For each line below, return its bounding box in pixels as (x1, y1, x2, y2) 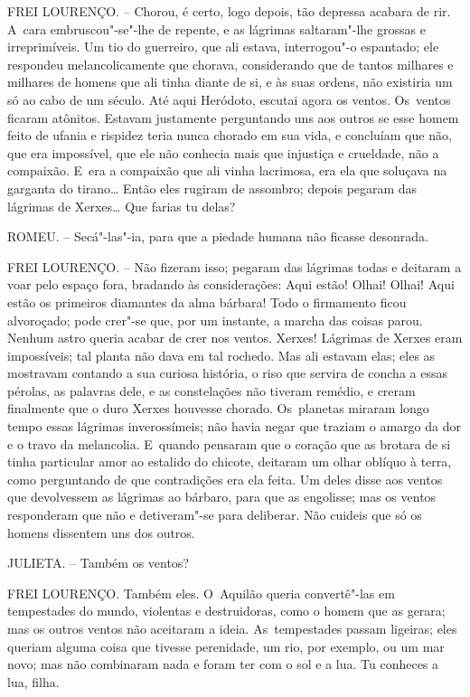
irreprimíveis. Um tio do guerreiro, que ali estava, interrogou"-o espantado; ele (7, 37, 439, 56)
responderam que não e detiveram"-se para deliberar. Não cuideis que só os (7, 505, 422, 524)
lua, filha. (7, 672, 60, 691)
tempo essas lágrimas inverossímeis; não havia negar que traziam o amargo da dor (7, 417, 461, 436)
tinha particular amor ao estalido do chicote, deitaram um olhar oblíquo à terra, (7, 452, 452, 471)
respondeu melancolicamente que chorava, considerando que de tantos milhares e (7, 54, 454, 73)
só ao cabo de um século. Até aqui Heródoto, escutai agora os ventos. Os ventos (7, 89, 451, 108)
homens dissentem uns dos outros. (7, 523, 195, 542)
